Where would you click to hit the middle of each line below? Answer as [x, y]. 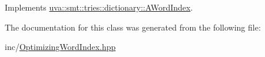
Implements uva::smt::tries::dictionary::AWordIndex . [99, 7]
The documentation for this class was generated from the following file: [133, 27]
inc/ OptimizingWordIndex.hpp [60, 47]
